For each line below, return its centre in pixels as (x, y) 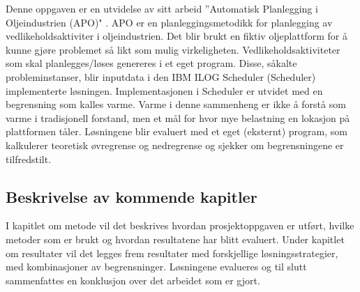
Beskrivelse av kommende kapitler (132, 196)
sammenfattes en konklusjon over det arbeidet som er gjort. (133, 280)
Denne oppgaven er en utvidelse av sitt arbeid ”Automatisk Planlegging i (162, 8)
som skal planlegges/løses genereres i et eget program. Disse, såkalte (151, 63)
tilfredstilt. (29, 159)
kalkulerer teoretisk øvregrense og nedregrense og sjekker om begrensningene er (175, 145)
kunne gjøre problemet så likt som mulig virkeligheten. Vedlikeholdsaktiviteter (173, 49)
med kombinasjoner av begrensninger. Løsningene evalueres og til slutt (156, 267)
